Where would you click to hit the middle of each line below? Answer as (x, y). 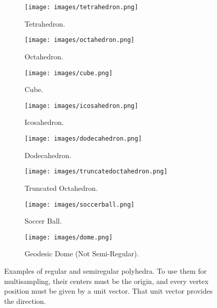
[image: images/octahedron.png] (80, 40)
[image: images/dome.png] (69, 237)
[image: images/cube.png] (69, 73)
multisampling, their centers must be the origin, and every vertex (106, 281)
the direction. (25, 301)
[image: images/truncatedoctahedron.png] (96, 172)
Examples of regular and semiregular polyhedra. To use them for (105, 271)
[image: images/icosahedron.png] (81, 106)
